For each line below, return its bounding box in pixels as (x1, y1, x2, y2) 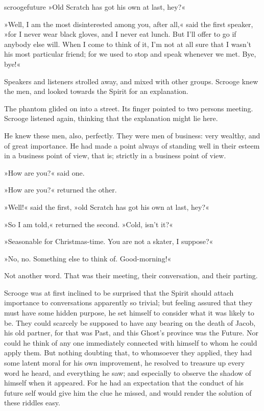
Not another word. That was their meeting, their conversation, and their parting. (4, 270, 258, 281)
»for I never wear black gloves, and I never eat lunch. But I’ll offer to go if (4, 29, 236, 39)
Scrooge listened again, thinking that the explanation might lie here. (4, 113, 218, 124)
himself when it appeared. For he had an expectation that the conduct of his (4, 377, 244, 388)
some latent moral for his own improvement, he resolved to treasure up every (4, 357, 245, 368)
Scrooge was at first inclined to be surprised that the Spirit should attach (4, 287, 234, 298)
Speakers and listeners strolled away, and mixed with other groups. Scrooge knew (4, 76, 258, 86)
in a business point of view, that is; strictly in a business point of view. (4, 150, 226, 161)
